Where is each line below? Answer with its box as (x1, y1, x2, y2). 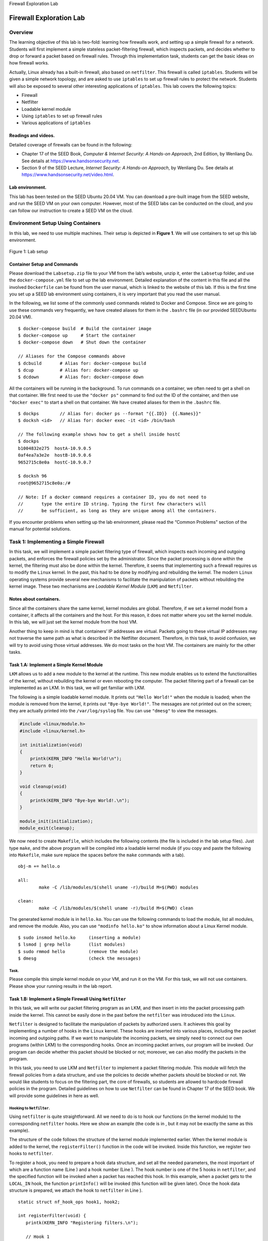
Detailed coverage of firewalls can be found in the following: (9, 141, 133, 147)
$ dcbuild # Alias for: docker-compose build (18, 360, 146, 366)
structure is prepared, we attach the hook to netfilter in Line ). (9, 1187, 143, 1193)
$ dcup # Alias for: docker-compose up (18, 367, 138, 373)
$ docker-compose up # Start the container (18, 333, 136, 339)
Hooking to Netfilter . (9, 1105, 50, 1110)
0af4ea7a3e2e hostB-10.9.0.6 (18, 452, 92, 458)
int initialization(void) (19, 742, 83, 748)
